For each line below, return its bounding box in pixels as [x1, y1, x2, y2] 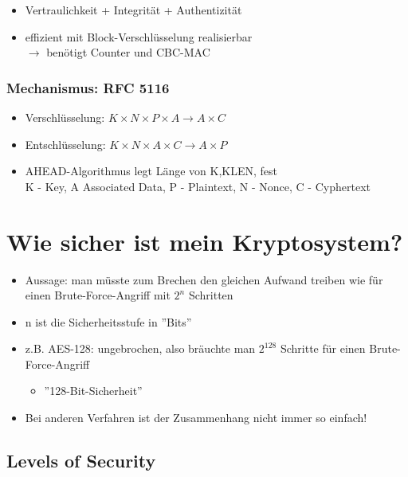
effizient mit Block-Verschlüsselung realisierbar [25, 28, 253, 45]
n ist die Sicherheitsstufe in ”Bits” [25, 313, 192, 330]
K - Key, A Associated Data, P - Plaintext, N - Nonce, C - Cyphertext [25, 178, 371, 194]
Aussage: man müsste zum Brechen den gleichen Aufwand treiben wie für [25, 271, 383, 287]
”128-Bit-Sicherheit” [44, 382, 143, 399]
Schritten [188, 287, 233, 303]
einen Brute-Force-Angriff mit [25, 287, 171, 303]
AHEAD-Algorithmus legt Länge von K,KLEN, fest [25, 162, 277, 179]
